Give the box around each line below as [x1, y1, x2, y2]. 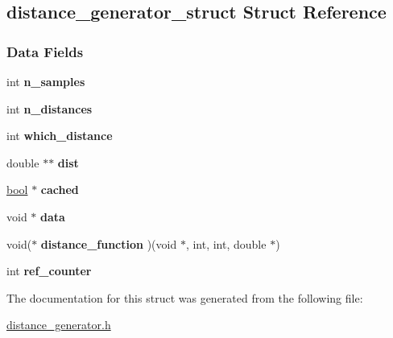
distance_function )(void [40, 235, 177, 252]
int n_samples [6, 73, 85, 89]
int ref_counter [6, 262, 92, 279]
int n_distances [6, 100, 93, 117]
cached [40, 181, 79, 198]
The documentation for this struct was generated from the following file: [6, 289, 363, 306]
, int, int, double [185, 235, 267, 252]
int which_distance [6, 127, 113, 144]
